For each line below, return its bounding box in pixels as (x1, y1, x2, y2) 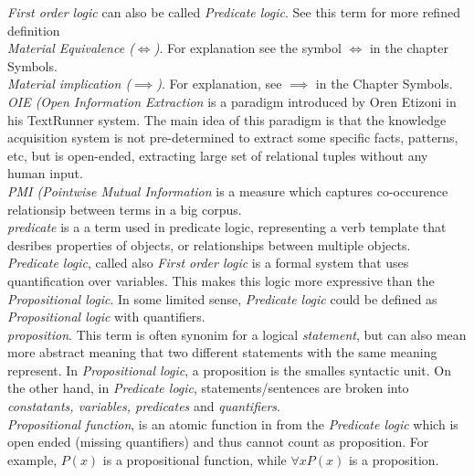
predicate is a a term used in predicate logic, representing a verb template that (7, 217, 447, 237)
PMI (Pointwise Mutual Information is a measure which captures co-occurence (7, 181, 448, 200)
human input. (7, 164, 83, 183)
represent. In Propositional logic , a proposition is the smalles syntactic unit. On (7, 360, 451, 379)
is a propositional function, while (102, 450, 287, 469)
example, (7, 450, 58, 469)
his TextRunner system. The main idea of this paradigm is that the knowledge (7, 110, 447, 129)
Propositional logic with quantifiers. (7, 307, 205, 326)
